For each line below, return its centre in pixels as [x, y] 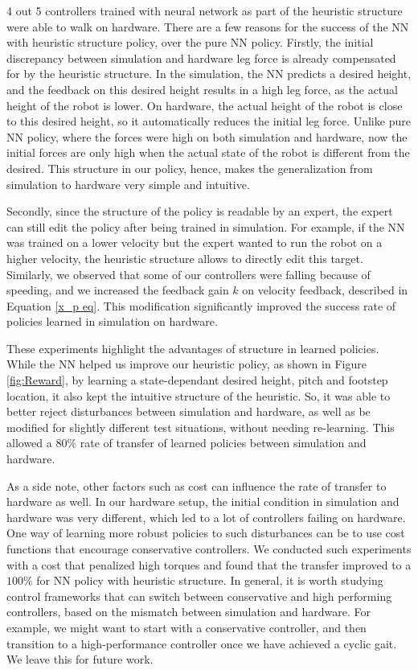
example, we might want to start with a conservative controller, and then [186, 627]
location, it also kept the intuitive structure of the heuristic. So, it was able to [199, 395]
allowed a [29, 443]
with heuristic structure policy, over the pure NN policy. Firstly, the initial [190, 42]
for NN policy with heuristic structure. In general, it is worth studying [210, 580]
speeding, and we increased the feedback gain [118, 290]
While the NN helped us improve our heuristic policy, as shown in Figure [186, 364]
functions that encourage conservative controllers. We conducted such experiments [209, 549]
